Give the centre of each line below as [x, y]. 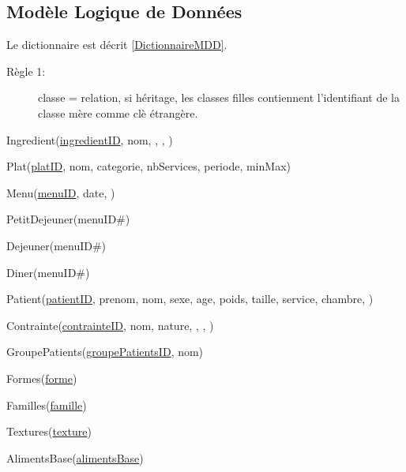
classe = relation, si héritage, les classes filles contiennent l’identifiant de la [219, 97]
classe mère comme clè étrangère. [118, 112]
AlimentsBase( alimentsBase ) [75, 457]
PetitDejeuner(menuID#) [68, 219]
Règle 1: [26, 71]
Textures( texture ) [49, 431]
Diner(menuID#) [48, 272]
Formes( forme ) [42, 378]
